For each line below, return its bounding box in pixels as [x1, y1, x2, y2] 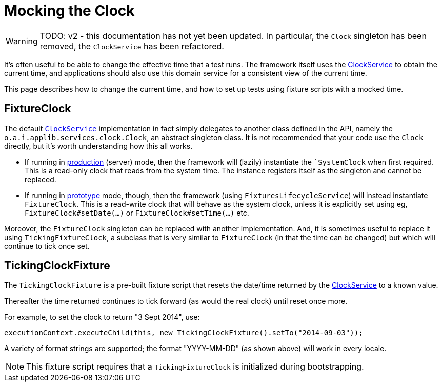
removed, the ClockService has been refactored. [39, 41, 224, 51]
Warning [6, 35, 38, 46]
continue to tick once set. [4, 241, 90, 250]
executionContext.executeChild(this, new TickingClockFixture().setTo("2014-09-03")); [4, 329, 363, 337]
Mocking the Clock [4, 2, 135, 20]
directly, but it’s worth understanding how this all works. [4, 141, 193, 150]
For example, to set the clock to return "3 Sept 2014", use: [4, 313, 200, 322]
